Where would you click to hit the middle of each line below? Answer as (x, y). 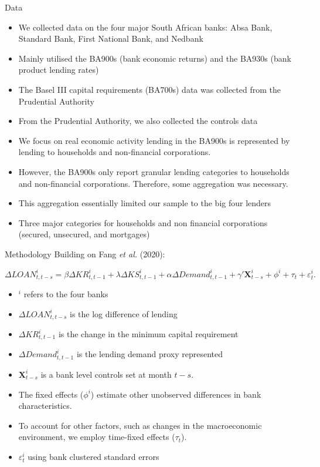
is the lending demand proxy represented (150, 354)
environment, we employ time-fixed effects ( (97, 437)
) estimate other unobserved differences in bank (176, 394)
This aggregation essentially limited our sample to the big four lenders (145, 203)
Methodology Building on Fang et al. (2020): (85, 253)
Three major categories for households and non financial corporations (143, 222)
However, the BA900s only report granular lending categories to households (154, 171)
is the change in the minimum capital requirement (148, 334)
